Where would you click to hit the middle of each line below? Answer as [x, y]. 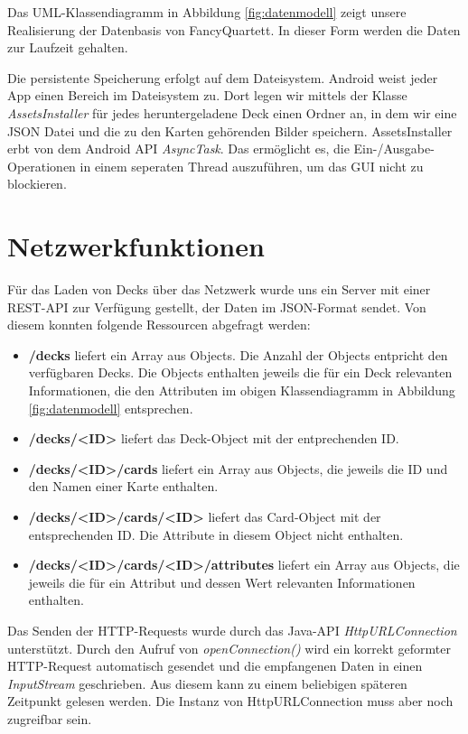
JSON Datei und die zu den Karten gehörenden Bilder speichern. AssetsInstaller [230, 130]
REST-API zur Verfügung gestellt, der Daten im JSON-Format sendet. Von [217, 307]
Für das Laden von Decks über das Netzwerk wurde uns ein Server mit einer [219, 289]
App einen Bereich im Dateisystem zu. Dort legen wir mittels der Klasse [207, 95]
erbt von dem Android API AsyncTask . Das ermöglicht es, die [178, 149]
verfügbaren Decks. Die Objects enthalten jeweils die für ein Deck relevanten [240, 372]
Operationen [42, 166]
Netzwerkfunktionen [136, 246]
